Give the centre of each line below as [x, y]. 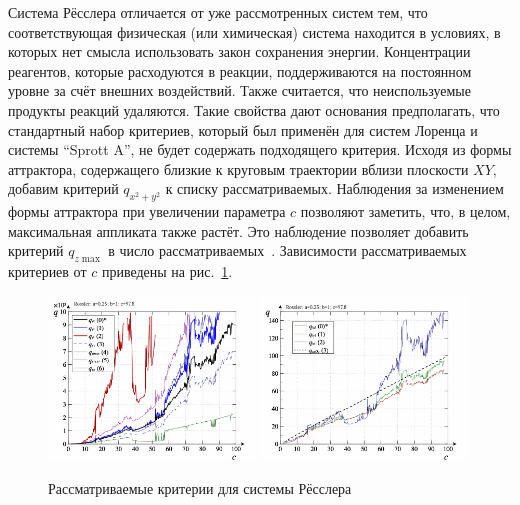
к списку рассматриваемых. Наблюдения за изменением [334, 188]
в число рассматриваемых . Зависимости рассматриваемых [287, 250]
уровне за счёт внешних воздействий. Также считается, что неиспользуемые [239, 90]
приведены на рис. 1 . [167, 271]
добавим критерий [63, 188]
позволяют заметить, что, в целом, [405, 211]
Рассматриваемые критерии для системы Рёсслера [200, 487]
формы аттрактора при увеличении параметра [147, 211]
